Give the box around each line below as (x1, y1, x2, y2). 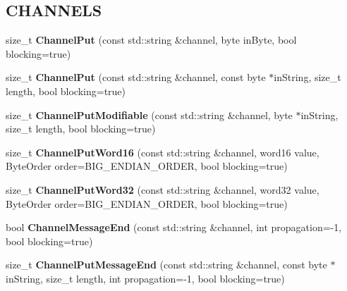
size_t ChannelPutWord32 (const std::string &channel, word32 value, (6, 182, 319, 197)
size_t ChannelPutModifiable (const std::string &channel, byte (6, 107, 293, 122)
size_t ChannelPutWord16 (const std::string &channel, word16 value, (6, 144, 319, 159)
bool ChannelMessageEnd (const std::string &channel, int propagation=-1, (6, 220, 342, 235)
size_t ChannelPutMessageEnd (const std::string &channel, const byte (6, 257, 327, 272)
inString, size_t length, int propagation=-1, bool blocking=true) (6, 271, 285, 285)
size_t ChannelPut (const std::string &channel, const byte (6, 70, 266, 85)
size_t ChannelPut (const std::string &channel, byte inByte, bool (6, 32, 297, 47)
